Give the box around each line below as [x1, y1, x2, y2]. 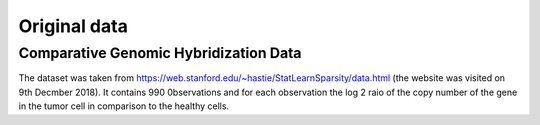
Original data [18, 15, 129, 37]
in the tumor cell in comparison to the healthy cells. [18, 100, 230, 112]
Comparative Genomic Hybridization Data [18, 44, 302, 62]
